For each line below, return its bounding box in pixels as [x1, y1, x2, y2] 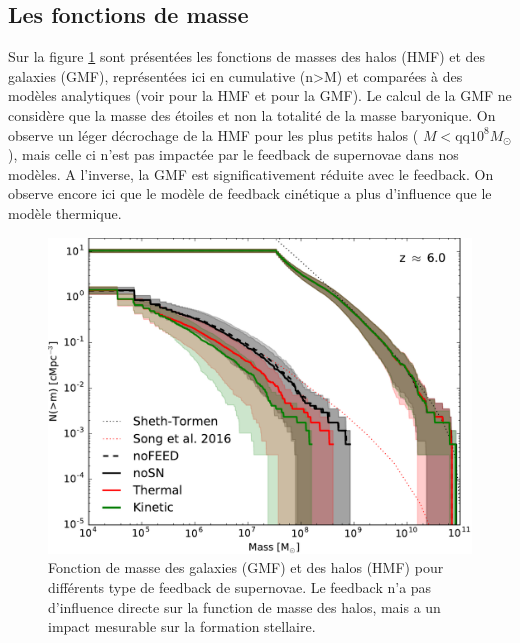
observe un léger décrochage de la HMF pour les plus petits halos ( [8, 124, 419, 145]
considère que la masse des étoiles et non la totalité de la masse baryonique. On [8, 104, 496, 125]
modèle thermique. [8, 202, 122, 223]
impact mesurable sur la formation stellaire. [48, 616, 316, 637]
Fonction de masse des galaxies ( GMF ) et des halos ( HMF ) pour [48, 557, 444, 578]
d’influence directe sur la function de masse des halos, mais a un [48, 596, 441, 617]
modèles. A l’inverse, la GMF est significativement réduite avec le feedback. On [8, 163, 494, 184]
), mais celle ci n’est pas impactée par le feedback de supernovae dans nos [8, 144, 459, 165]
